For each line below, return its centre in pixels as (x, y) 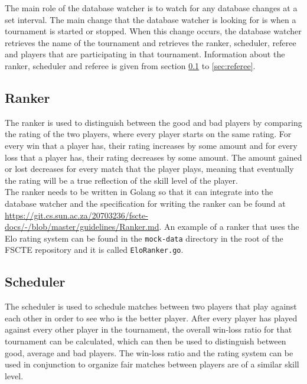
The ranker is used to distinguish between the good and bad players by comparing (153, 122)
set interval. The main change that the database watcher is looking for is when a (151, 19)
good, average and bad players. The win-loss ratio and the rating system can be (149, 352)
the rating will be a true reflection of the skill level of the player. (121, 180)
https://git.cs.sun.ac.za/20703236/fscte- (76, 215)
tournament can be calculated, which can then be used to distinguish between (146, 341)
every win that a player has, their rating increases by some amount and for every (151, 145)
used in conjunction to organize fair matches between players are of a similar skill (152, 364)
